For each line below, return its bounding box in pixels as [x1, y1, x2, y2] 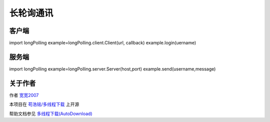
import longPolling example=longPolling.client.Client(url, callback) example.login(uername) [9, 40, 196, 46]
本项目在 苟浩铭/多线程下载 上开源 [9, 101, 79, 107]
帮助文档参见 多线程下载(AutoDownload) [9, 110, 92, 116]
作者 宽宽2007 [9, 92, 39, 98]
